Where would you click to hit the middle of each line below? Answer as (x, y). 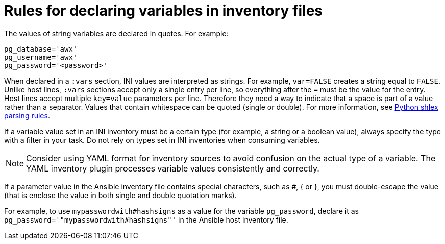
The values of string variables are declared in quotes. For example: (116, 33)
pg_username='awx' (41, 57)
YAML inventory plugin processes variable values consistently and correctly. (173, 168)
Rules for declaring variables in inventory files (164, 11)
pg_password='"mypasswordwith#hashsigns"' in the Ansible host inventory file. (146, 219)
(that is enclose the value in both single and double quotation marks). (120, 195)
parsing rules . (27, 115)
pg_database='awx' (41, 49)
